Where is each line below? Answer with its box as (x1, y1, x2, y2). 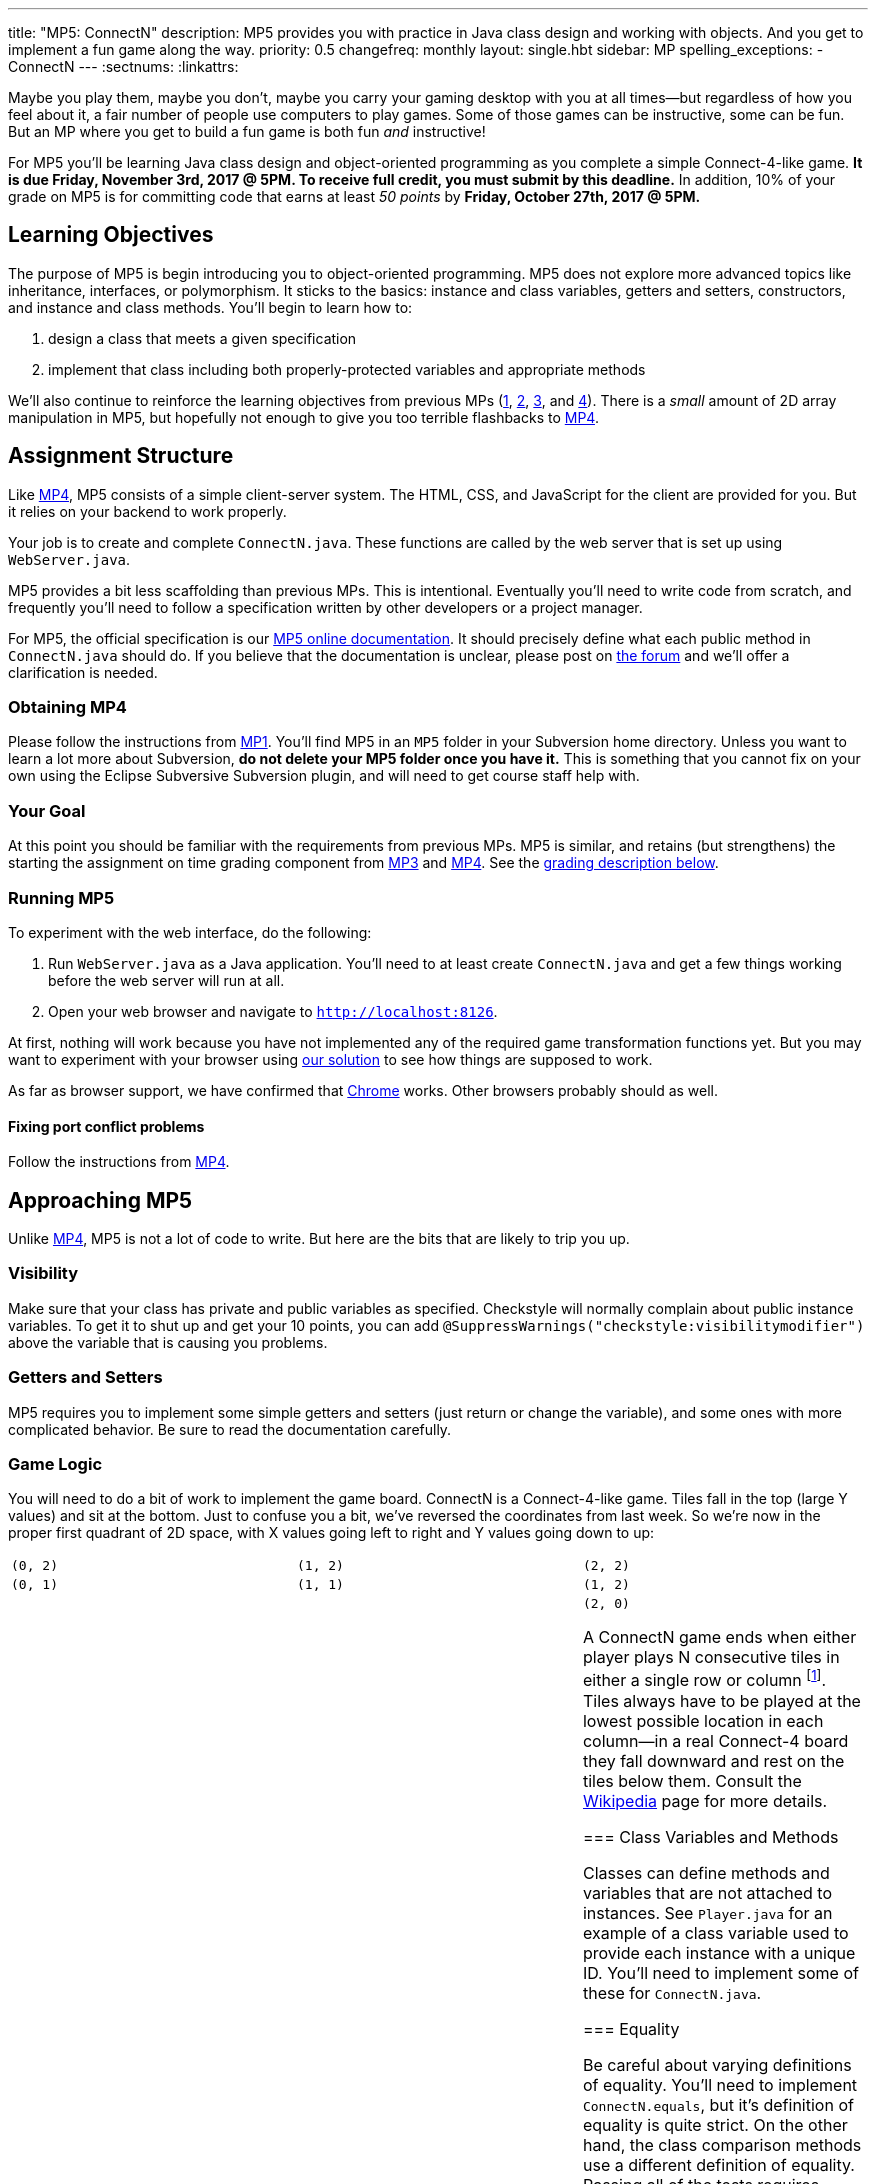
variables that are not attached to (582, 1882, 833, 1903)
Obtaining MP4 (8, 697, 127, 718)
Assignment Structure (8, 443, 234, 469)
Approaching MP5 (8, 1187, 193, 1213)
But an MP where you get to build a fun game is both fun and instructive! (8, 123, 486, 140)
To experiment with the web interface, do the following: (8, 923, 372, 941)
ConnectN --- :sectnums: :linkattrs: (8, 58, 239, 75)
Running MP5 (8, 887, 115, 908)
